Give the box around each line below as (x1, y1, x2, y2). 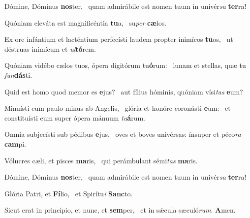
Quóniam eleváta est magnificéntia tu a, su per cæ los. (4, 17, 167, 28)
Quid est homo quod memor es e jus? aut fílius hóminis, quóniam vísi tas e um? (4, 86, 243, 96)
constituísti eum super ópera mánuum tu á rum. (4, 112, 145, 123)
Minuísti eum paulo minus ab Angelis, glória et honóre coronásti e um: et (4, 103, 231, 113)
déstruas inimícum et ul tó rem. (4, 43, 96, 54)
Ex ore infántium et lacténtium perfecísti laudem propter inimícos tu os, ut (4, 34, 233, 44)
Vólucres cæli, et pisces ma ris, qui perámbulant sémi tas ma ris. (4, 155, 198, 165)
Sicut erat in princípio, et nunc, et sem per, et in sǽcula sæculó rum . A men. (4, 205, 236, 215)
